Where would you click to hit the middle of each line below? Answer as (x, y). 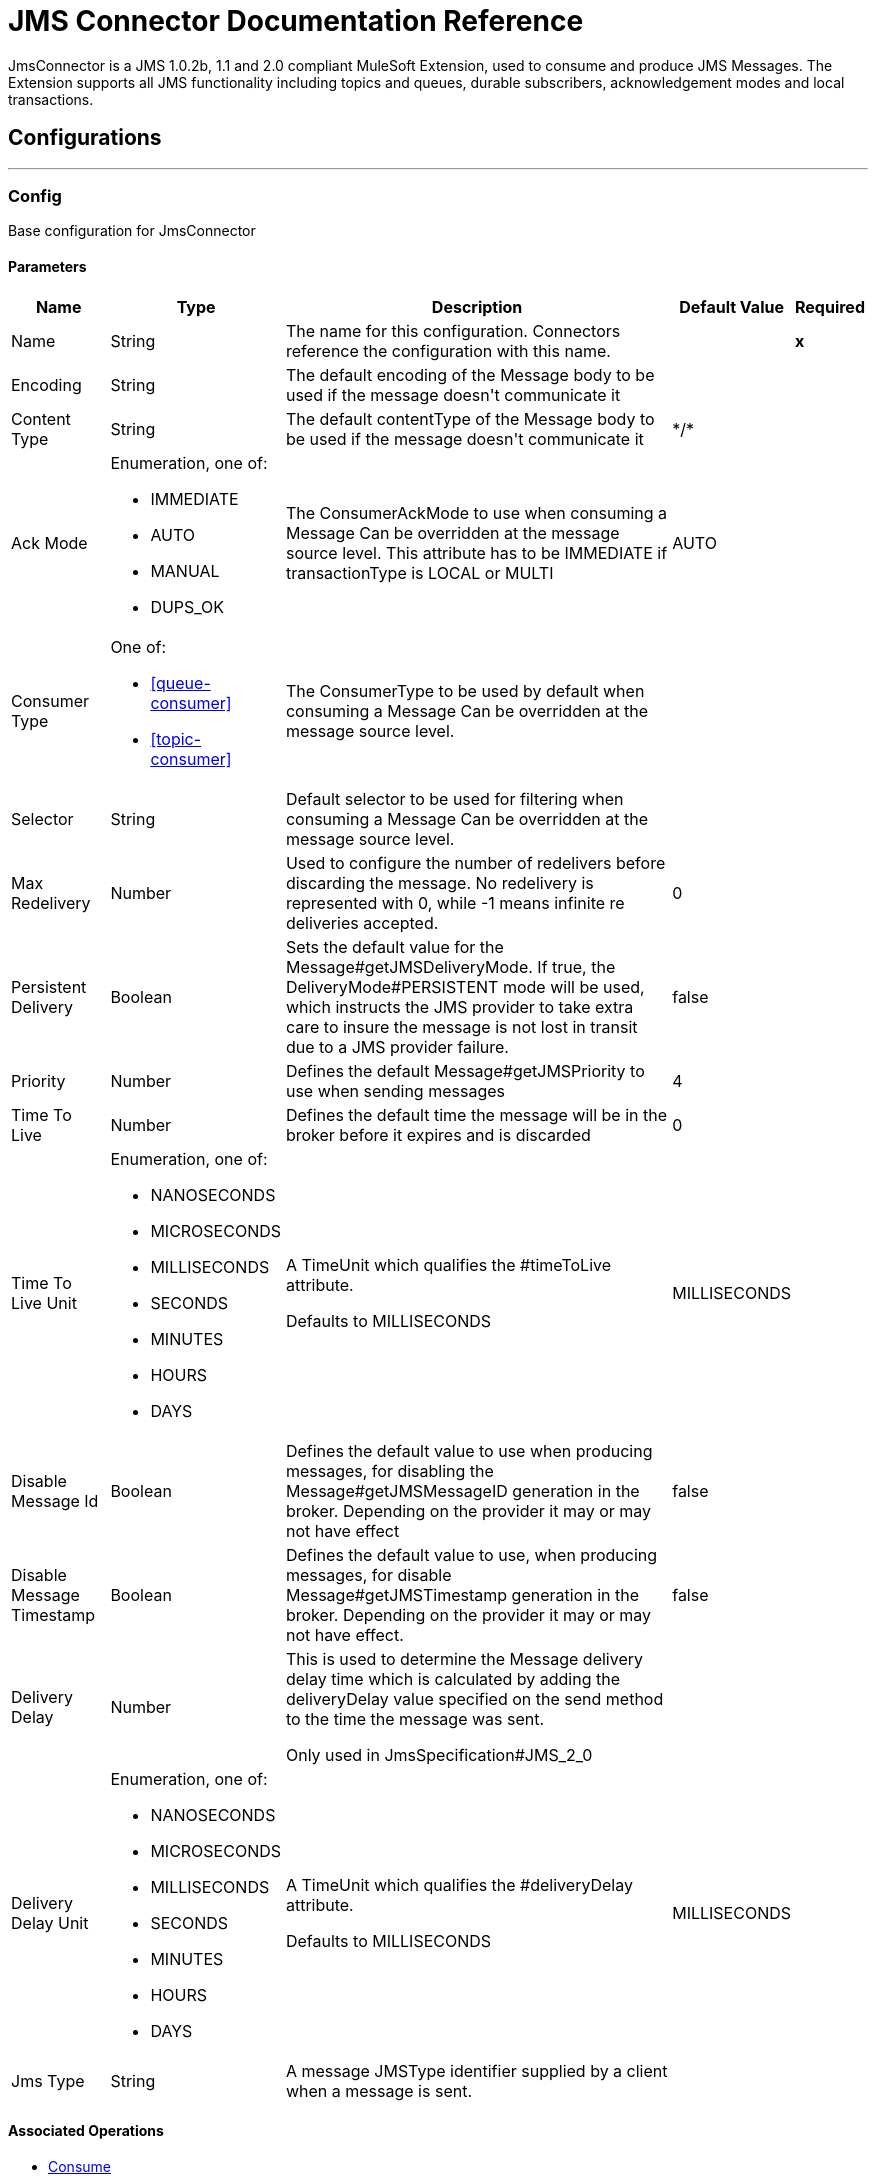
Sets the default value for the (394, 946)
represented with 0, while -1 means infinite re (455, 902)
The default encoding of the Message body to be (470, 374)
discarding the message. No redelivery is (439, 882)
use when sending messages (395, 1090)
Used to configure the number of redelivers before (475, 862)
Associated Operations (86, 2131)
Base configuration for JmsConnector (132, 231)
